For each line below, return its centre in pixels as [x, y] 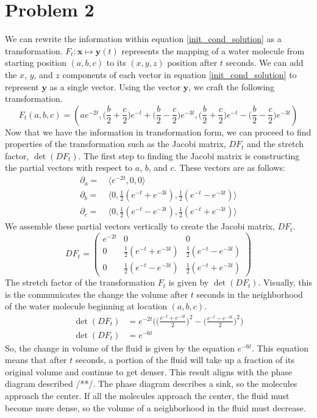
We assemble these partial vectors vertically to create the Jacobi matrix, [140, 226]
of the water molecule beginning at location [86, 306]
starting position [36, 63]
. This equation [280, 348]
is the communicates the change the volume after [96, 294]
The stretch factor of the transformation [80, 282]
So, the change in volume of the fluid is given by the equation [120, 348]
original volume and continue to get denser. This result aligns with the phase [149, 371]
